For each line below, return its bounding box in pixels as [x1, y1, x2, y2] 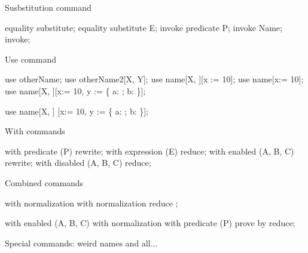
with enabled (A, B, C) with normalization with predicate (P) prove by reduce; [5, 217, 295, 229]
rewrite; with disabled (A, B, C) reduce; [5, 156, 151, 169]
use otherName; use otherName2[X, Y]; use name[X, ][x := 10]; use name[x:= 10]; [5, 73, 304, 85]
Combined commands [5, 176, 84, 189]
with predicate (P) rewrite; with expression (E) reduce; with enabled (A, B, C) [5, 144, 294, 157]
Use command [5, 53, 57, 65]
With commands [5, 125, 65, 137]
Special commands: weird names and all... [5, 236, 158, 249]
